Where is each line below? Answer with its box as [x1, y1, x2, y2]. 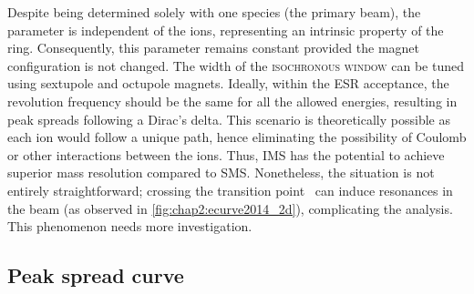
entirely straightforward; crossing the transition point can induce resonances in [7, 180, 453, 199]
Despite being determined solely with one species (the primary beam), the [7, 3, 421, 21]
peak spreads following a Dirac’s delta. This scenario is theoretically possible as [7, 109, 450, 128]
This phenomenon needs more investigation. [7, 217, 252, 236]
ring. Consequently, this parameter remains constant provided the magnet [7, 38, 420, 57]
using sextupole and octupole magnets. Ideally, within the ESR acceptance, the [7, 74, 449, 93]
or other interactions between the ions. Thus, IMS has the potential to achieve [7, 145, 445, 164]
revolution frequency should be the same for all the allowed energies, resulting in [7, 91, 458, 110]
